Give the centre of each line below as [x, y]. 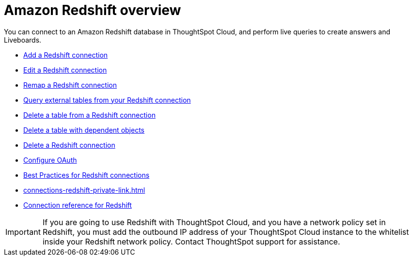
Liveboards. [23, 40]
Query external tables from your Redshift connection [107, 100]
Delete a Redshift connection [69, 145]
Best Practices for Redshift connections [87, 175]
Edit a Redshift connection [65, 70]
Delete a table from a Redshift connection [89, 115]
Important [23, 232]
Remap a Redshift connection [70, 85]
